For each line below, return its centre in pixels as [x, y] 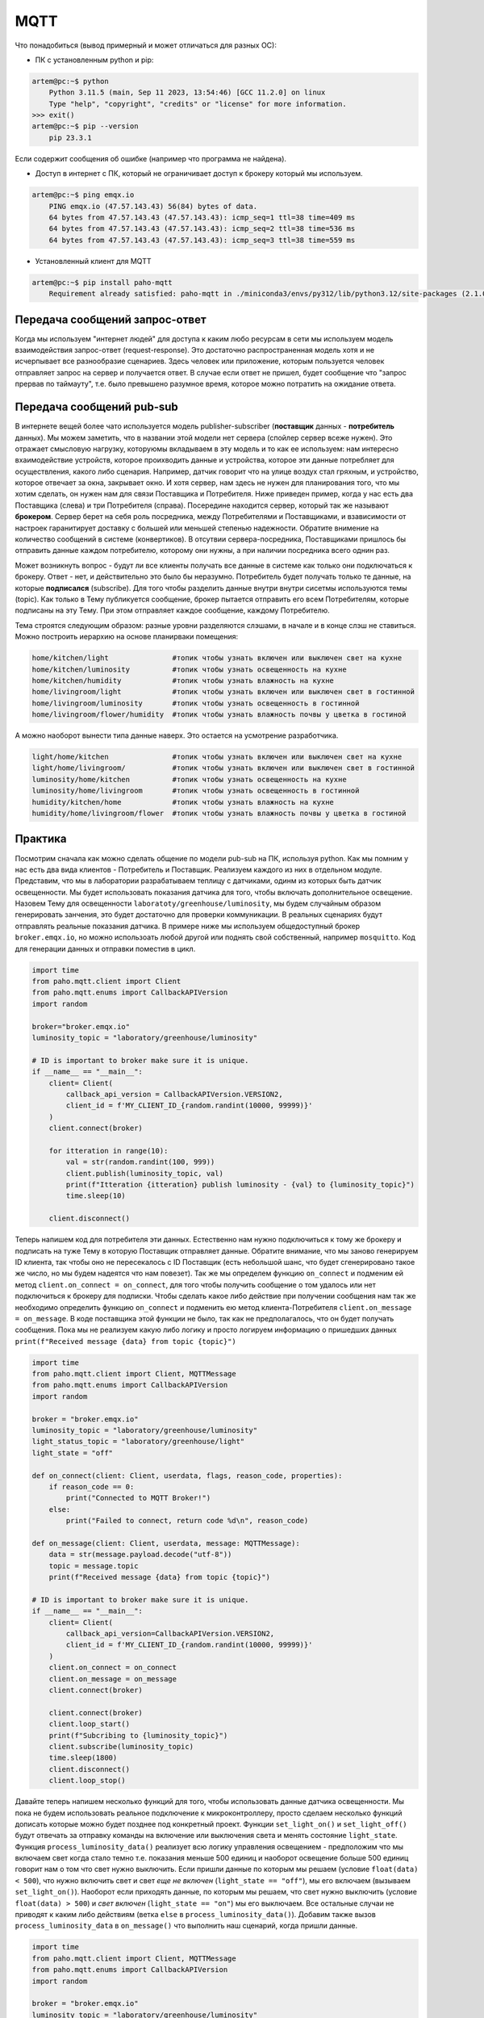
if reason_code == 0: [92, 1486]
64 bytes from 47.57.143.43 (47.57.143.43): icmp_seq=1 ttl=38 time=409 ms [202, 218]
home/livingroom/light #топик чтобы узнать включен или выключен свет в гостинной [223, 692]
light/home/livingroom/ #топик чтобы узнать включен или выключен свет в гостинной [223, 768]
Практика [41, 839]
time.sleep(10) [96, 1196]
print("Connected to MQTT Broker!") [138, 1498]
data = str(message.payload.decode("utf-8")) [140, 1555]
